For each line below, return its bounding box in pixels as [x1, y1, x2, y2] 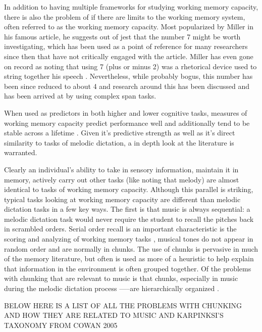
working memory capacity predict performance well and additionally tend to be [4, 117, 250, 128]
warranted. [4, 147, 37, 158]
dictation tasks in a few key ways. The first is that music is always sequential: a [4, 204, 250, 214]
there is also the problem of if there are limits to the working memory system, [4, 11, 245, 22]
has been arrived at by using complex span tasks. [4, 90, 156, 101]
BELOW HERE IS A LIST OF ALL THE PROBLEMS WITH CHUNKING [4, 300, 242, 310]
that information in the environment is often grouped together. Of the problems [4, 263, 251, 273]
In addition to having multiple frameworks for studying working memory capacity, [4, 2, 258, 12]
